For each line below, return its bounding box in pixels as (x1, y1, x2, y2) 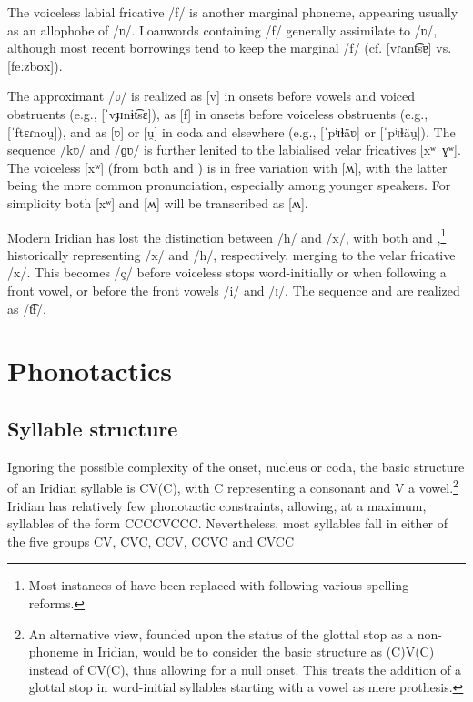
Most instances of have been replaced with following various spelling (28, 576, 409, 595)
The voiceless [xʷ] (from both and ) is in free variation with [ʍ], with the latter (7, 157, 448, 176)
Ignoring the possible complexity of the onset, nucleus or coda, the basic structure (7, 456, 465, 476)
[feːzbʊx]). (7, 55, 63, 75)
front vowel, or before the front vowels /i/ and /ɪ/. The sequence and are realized (7, 280, 460, 299)
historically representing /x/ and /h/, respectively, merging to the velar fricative (7, 245, 456, 264)
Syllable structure (7, 414, 178, 442)
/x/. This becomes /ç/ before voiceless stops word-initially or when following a (7, 263, 447, 282)
